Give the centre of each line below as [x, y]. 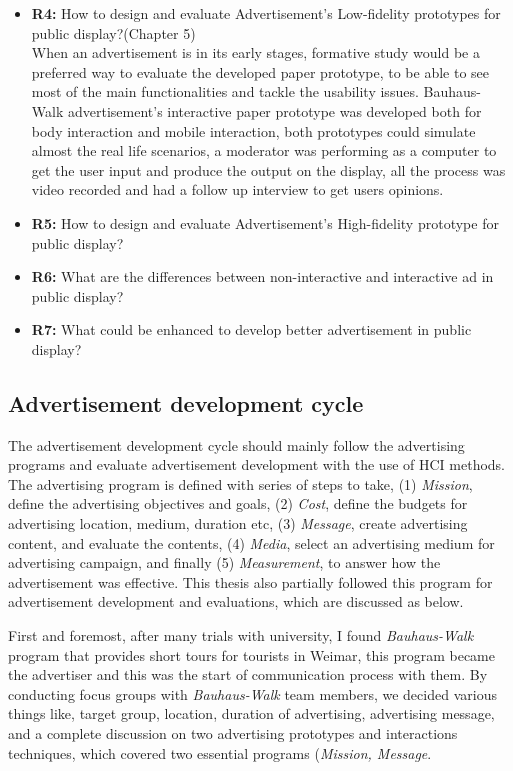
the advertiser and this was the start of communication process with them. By [248, 674]
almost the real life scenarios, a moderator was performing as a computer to [264, 150]
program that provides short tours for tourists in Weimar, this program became [251, 654]
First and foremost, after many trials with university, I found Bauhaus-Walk [241, 635]
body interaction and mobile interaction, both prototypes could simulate [253, 130]
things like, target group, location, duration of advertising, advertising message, [251, 713]
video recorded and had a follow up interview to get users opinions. [237, 189]
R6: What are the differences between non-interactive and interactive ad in [262, 276]
